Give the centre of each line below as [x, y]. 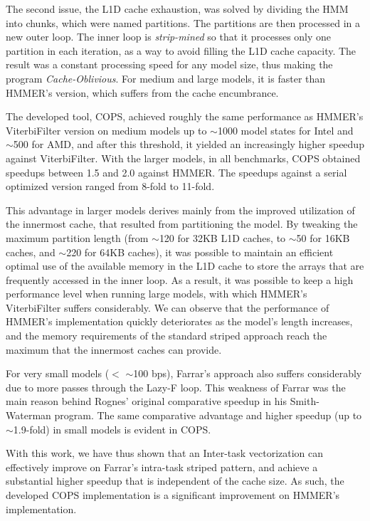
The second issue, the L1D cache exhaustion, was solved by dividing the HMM [177, 9]
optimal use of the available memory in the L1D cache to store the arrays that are [185, 266]
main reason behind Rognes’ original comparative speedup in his [146, 401]
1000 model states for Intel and [285, 130]
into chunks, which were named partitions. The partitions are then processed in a [183, 22]
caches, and [31, 252]
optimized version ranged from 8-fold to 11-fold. [110, 186]
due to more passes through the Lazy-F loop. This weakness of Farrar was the [176, 387]
